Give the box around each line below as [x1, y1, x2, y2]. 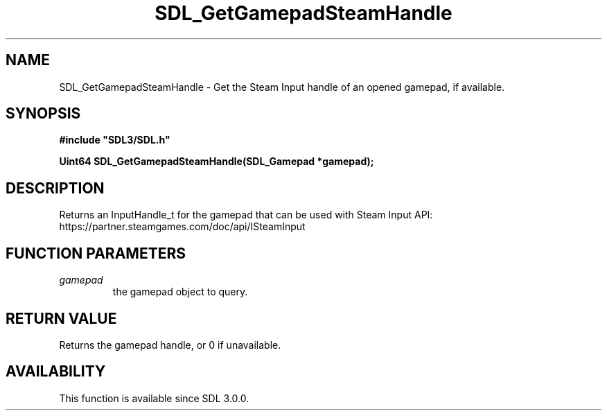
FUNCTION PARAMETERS [6, 244, 186, 262]
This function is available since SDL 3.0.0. [59, 392, 249, 404]
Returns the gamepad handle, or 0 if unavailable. [59, 338, 281, 351]
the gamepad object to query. [112, 286, 248, 298]
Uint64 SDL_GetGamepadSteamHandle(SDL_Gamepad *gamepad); [59, 155, 374, 168]
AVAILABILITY [6, 363, 106, 381]
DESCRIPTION [6, 179, 105, 197]
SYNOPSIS [6, 105, 81, 123]
